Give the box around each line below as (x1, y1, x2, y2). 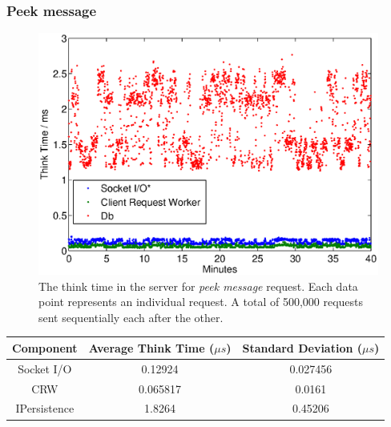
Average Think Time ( (88, 339, 215, 356)
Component (12, 339, 78, 356)
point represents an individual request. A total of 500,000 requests (38, 293, 364, 310)
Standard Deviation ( (242, 339, 363, 356)
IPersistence (15, 400, 75, 417)
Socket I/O (18, 360, 72, 377)
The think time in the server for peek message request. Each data (38, 277, 358, 294)
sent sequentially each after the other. (38, 308, 224, 325)
